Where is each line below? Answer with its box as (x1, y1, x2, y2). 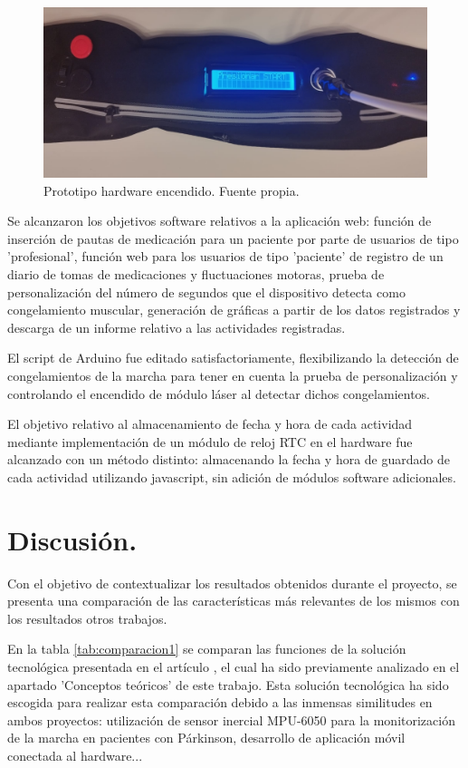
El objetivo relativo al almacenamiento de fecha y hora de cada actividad (7, 414, 413, 433)
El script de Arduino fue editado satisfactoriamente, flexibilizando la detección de (7, 348, 459, 367)
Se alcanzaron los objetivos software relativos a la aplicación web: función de (7, 211, 432, 230)
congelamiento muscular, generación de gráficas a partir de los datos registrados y (7, 300, 461, 319)
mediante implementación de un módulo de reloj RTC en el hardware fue (7, 432, 413, 451)
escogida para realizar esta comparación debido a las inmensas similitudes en (7, 693, 433, 712)
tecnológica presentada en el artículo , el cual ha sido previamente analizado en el (7, 656, 460, 676)
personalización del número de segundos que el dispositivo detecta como (7, 282, 406, 301)
